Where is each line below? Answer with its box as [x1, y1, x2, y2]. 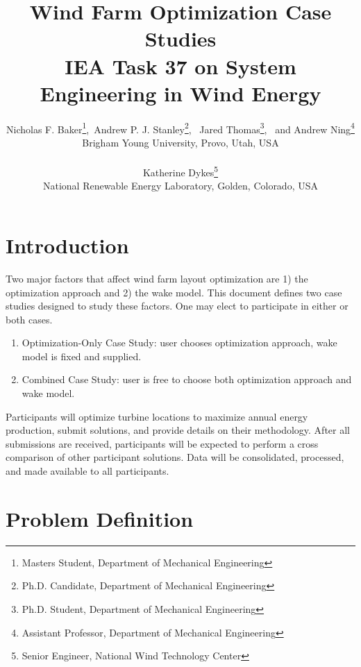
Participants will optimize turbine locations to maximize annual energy [6, 409, 308, 423]
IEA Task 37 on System [65, 51, 296, 80]
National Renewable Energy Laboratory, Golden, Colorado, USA [42, 178, 318, 193]
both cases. [6, 312, 53, 326]
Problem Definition [6, 504, 194, 532]
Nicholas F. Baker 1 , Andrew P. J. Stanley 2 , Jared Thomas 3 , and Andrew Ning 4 [6, 119, 355, 136]
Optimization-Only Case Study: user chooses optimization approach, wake [22, 335, 337, 350]
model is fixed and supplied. [22, 348, 142, 363]
